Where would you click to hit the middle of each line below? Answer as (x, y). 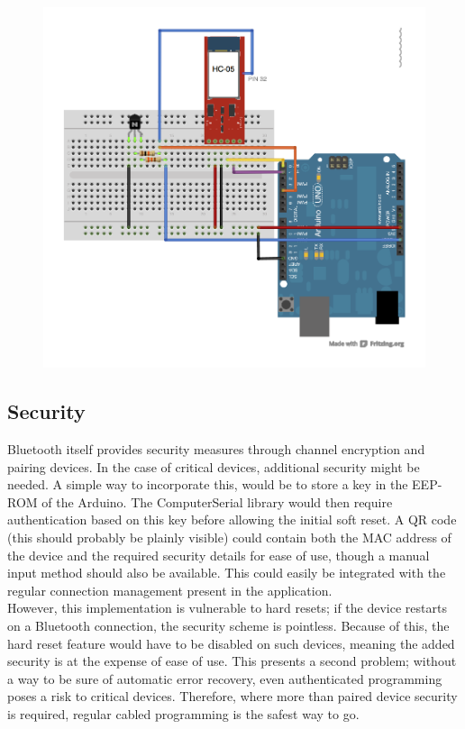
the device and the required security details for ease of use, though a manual (219, 555)
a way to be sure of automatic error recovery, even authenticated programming (225, 678)
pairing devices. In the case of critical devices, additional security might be (214, 466)
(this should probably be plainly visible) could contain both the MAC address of (229, 538)
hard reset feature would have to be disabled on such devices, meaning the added (231, 643)
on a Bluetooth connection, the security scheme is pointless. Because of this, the (228, 625)
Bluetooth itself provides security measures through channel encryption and (216, 449)
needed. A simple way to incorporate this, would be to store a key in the (208, 484)
